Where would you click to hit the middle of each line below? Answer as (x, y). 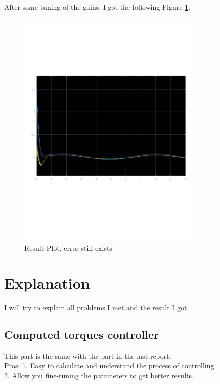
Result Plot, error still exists (68, 248)
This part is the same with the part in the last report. (88, 355)
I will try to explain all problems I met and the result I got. (97, 307)
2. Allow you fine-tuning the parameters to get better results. (99, 375)
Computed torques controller (82, 334)
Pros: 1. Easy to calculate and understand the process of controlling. (110, 366)
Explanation (47, 283)
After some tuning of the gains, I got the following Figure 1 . (97, 7)
